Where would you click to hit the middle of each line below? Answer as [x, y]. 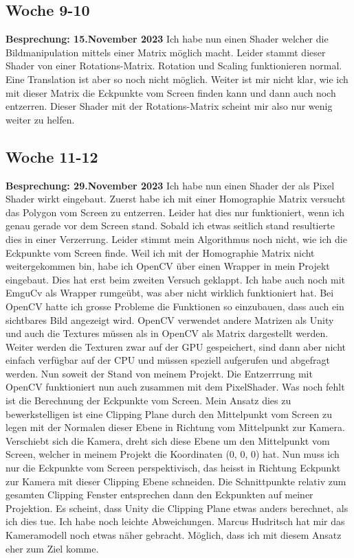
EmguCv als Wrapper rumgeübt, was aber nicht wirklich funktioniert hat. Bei [170, 293]
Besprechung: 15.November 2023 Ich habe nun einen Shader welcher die [167, 39]
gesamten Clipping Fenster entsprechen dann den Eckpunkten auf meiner [159, 495]
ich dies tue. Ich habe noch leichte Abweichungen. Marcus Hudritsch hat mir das [175, 521]
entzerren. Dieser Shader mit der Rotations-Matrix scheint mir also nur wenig [169, 106]
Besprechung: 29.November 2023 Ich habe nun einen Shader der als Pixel [170, 185]
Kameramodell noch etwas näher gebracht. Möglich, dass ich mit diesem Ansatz [174, 535]
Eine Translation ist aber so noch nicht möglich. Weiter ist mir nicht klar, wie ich [177, 79]
